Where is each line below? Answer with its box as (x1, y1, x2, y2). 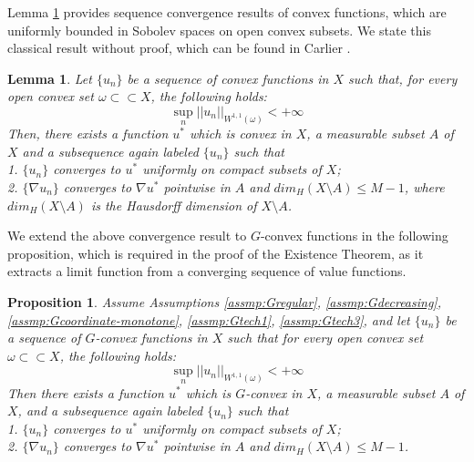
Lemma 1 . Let (7, 68, 92, 87)
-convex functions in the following (260, 226, 448, 245)
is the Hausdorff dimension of (90, 195, 257, 214)
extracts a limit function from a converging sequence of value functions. (7, 262, 407, 281)
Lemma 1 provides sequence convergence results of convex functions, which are (7, 3, 447, 21)
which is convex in (190, 124, 292, 143)
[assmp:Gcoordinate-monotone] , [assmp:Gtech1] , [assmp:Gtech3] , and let (7, 310, 410, 329)
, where (404, 177, 445, 196)
